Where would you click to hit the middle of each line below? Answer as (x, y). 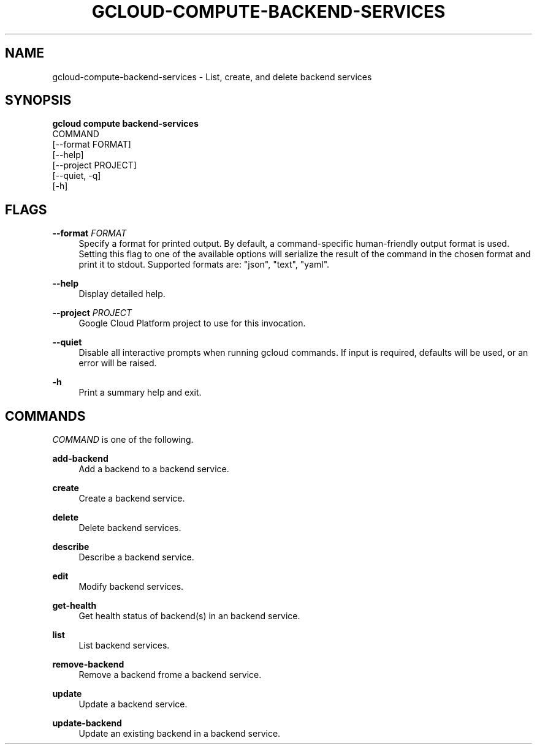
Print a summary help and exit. (140, 393)
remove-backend (88, 664)
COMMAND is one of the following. (123, 440)
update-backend (87, 723)
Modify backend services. (131, 587)
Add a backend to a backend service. (154, 469)
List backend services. (124, 645)
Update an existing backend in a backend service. (180, 734)
